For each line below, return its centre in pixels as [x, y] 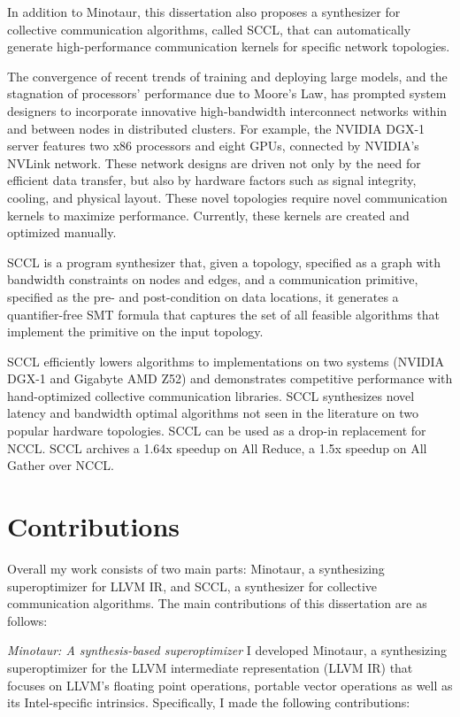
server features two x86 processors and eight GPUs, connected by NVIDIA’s [213, 146]
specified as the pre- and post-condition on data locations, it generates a [203, 296]
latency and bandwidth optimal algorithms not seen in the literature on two [213, 413]
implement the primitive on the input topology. [135, 332]
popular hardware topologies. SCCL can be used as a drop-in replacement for [217, 431]
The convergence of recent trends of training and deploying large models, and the [227, 76]
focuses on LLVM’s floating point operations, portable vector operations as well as [230, 685]
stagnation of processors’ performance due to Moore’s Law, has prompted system [227, 93]
